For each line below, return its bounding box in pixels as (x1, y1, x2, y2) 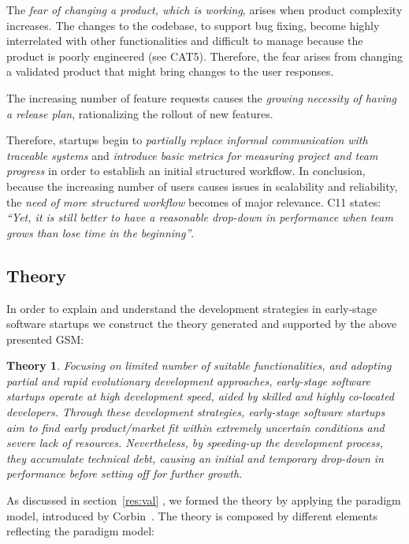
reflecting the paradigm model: (6, 523, 154, 539)
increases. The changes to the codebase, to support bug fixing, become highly (6, 17, 380, 33)
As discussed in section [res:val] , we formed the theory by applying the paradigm (6, 492, 401, 509)
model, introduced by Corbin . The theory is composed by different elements (6, 507, 377, 524)
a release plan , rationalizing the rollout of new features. (6, 105, 273, 121)
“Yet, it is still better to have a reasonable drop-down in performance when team (6, 209, 393, 225)
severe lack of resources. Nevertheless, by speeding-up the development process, (6, 434, 383, 451)
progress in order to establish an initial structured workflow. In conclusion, (6, 162, 366, 179)
